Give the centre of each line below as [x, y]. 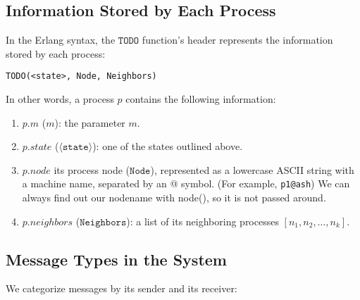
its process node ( [92, 169]
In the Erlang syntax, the [61, 40]
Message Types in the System [116, 259]
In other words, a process [60, 99]
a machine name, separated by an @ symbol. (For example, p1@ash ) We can [186, 183]
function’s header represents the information [237, 40]
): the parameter [90, 122]
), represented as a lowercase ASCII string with [252, 169]
